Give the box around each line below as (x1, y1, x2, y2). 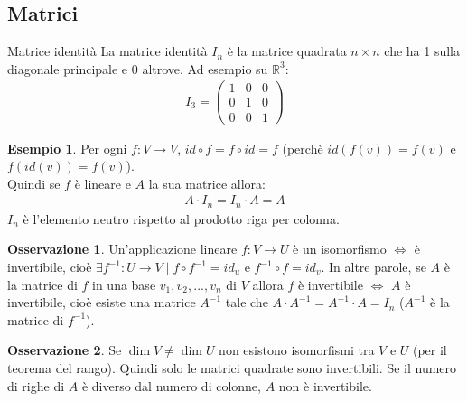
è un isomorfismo (293, 239, 387, 258)
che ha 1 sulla (384, 42, 461, 61)
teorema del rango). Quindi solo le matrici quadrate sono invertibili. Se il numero (7, 359, 457, 377)
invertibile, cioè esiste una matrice (7, 293, 196, 312)
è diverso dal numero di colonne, (81, 376, 261, 395)
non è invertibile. (278, 376, 372, 395)
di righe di (7, 376, 65, 395)
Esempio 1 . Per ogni (7, 138, 127, 157)
